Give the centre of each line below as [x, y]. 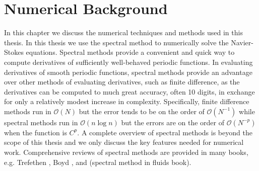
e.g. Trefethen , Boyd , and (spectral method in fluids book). [98, 162]
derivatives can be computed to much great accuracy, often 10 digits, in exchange [129, 91]
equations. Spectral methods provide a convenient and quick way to [130, 52]
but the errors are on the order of [173, 122]
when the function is [36, 132]
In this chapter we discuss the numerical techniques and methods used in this [123, 32]
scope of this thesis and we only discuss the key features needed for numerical [124, 142]
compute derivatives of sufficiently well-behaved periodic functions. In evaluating [128, 62]
